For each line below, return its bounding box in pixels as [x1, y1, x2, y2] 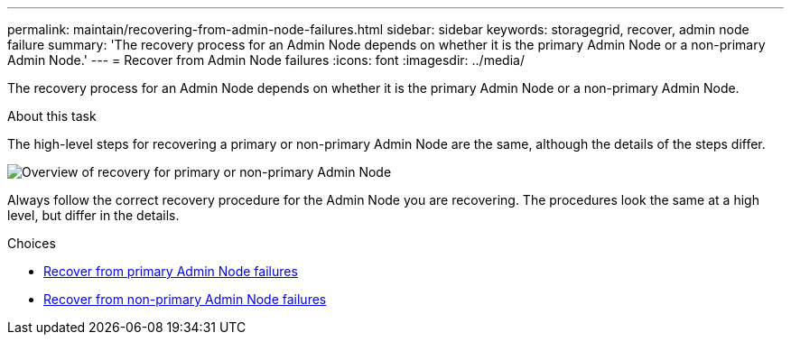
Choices [7, 236, 56, 251]
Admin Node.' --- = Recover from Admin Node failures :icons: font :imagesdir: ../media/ [7, 52, 525, 68]
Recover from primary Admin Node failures [43, 263, 298, 279]
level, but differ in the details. [7, 208, 180, 223]
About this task [7, 108, 97, 124]
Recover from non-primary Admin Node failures [43, 291, 327, 307]
